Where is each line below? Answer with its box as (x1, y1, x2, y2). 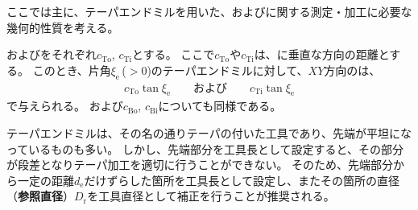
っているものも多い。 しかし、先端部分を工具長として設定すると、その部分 (6, 140, 404, 157)
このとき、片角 (32, 61, 111, 78)
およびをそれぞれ (6, 46, 97, 63)
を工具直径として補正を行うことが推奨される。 (87, 187, 335, 204)
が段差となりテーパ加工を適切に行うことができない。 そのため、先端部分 (6, 156, 394, 173)
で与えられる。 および (6, 97, 123, 114)
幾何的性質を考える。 (6, 19, 119, 35)
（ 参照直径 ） (6, 187, 74, 204)
